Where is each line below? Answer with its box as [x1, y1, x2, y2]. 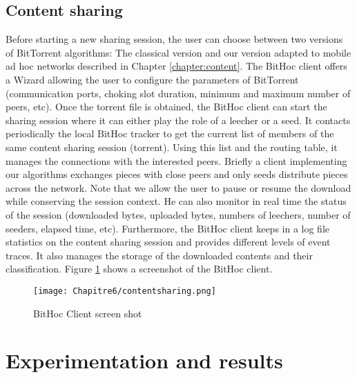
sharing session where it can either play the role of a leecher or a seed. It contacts [6, 112, 351, 127]
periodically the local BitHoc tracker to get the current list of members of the [6, 126, 334, 141]
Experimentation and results [6, 346, 283, 375]
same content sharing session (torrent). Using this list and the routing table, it [6, 139, 338, 154]
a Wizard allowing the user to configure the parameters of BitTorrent [6, 72, 299, 86]
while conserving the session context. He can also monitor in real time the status [6, 194, 347, 208]
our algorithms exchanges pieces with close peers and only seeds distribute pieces [6, 167, 348, 181]
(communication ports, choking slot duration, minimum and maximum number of [6, 86, 351, 100]
